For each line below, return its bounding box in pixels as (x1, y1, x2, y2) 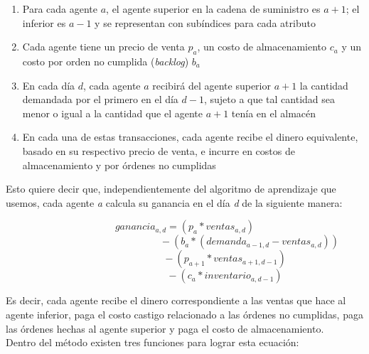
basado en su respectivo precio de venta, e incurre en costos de (22, 143, 295, 158)
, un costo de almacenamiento (197, 39, 327, 54)
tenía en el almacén (231, 105, 316, 120)
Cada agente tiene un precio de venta (22, 39, 185, 54)
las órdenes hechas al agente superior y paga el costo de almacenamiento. (6, 321, 324, 336)
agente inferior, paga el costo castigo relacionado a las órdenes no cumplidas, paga (6, 306, 363, 321)
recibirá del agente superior (152, 77, 271, 92)
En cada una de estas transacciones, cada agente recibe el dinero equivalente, (22, 129, 358, 144)
